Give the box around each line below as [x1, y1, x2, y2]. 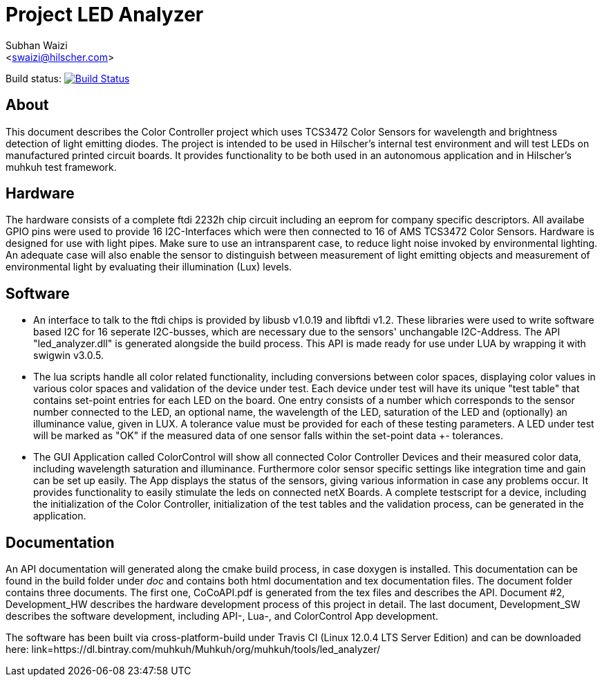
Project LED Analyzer [6, 3, 204, 26]
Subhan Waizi [6, 39, 68, 51]
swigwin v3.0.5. [33, 349, 104, 362]
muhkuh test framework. [6, 160, 117, 173]
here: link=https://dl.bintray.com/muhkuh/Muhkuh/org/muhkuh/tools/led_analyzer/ [6, 643, 381, 656]
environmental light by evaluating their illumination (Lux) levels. [6, 261, 292, 273]
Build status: [6, 72, 62, 84]
